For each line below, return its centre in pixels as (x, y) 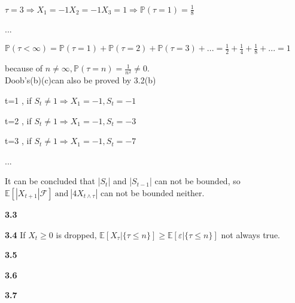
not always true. (250, 234)
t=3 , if (18, 141)
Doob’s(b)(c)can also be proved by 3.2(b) (80, 80)
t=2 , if (18, 120)
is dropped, (76, 234)
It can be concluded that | (53, 181)
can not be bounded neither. (152, 192)
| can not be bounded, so (195, 181)
